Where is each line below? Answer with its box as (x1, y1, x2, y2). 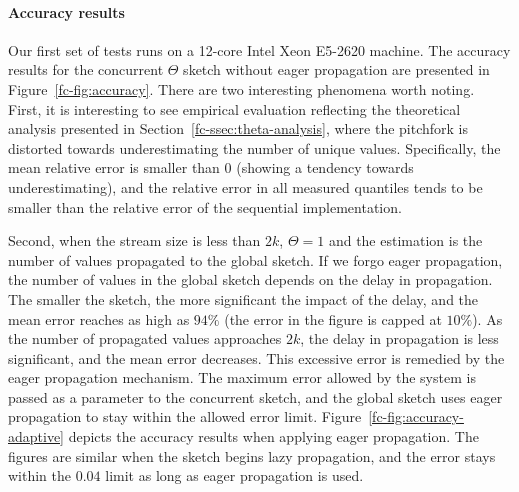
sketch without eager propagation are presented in (183, 59, 490, 80)
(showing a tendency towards (236, 157, 414, 178)
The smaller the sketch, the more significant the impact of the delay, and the (8, 288, 479, 309)
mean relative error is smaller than (8, 157, 220, 178)
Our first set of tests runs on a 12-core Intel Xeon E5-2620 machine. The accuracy (8, 39, 511, 60)
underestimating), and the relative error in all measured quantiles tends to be (8, 176, 483, 197)
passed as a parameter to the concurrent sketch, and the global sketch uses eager (8, 386, 503, 407)
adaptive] (8, 426, 65, 447)
